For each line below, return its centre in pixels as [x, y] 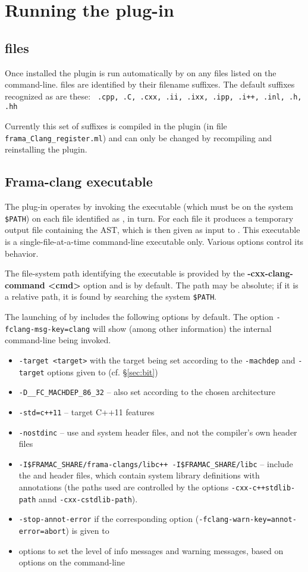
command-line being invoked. [58, 340]
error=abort [42, 531]
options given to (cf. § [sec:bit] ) [103, 372]
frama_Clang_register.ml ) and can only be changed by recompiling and [138, 137]
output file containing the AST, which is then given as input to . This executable [153, 230]
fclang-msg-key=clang [48, 329]
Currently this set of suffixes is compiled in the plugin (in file [116, 126]
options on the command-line [72, 562]
